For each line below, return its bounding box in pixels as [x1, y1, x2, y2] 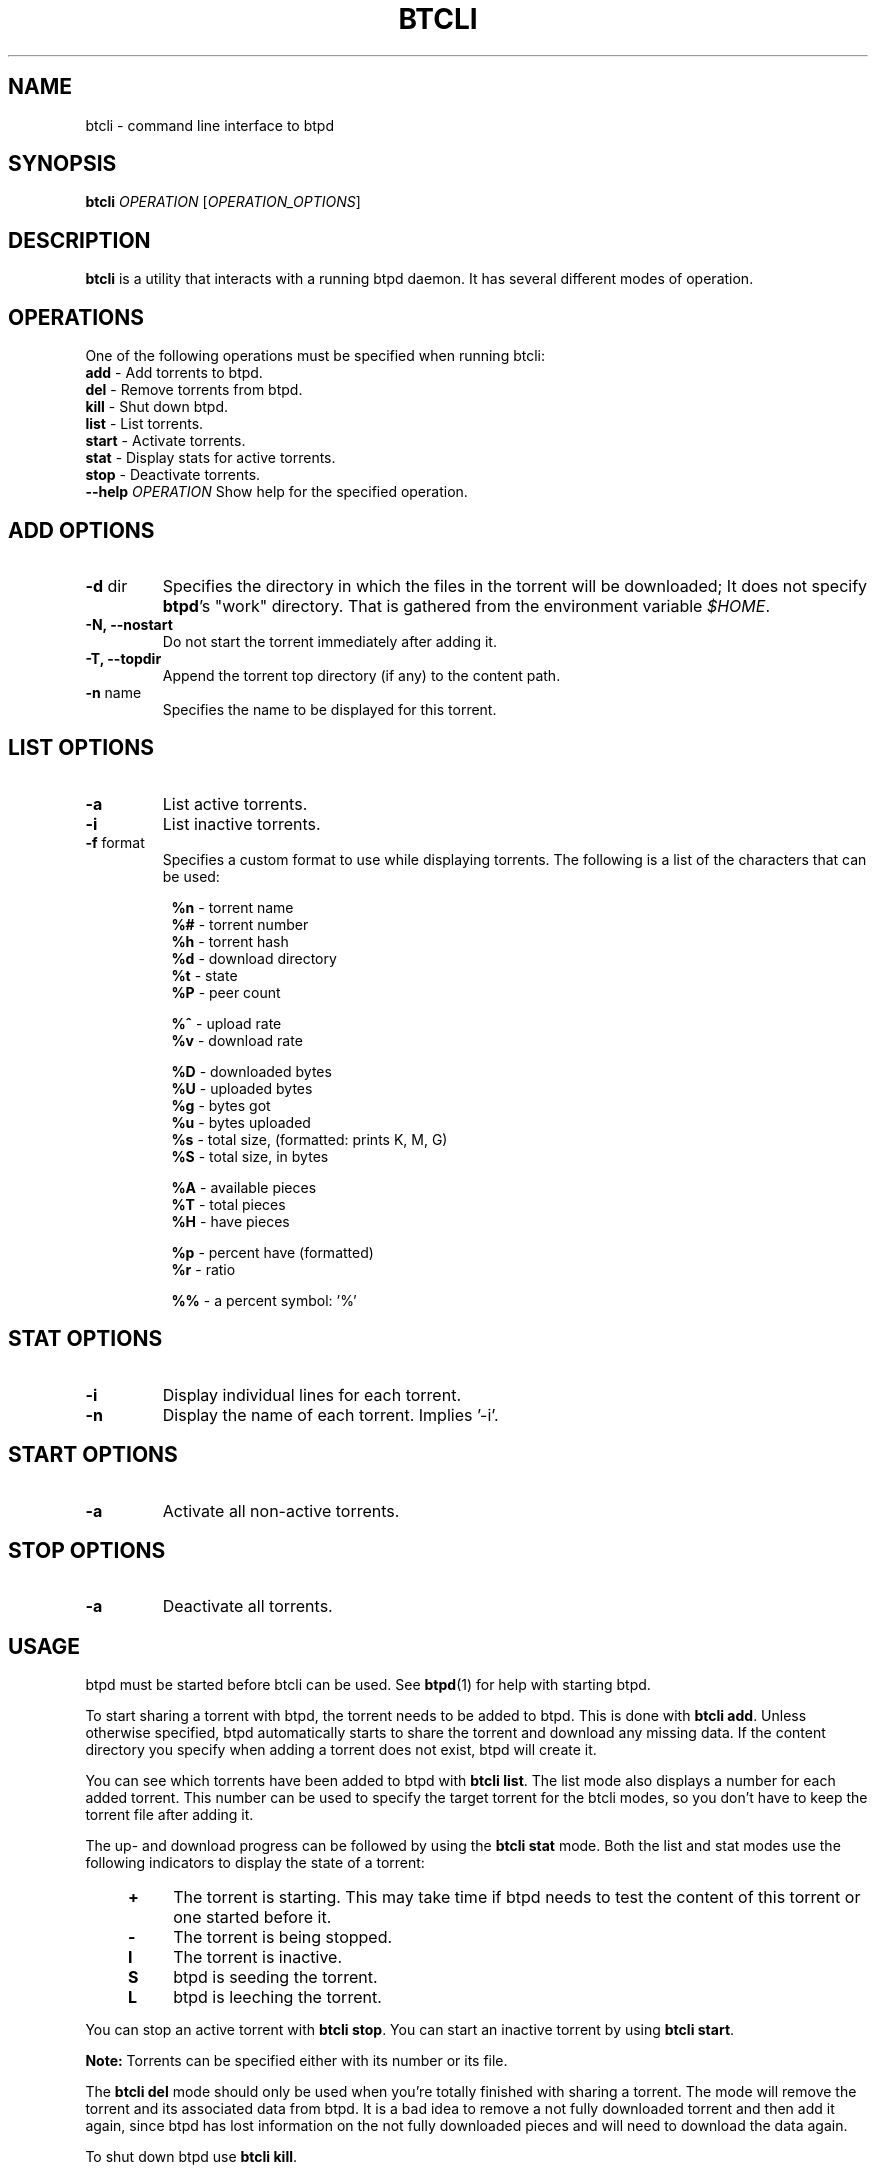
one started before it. [173, 1907, 332, 1928]
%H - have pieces [171, 1212, 290, 1230]
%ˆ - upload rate [171, 1014, 282, 1032]
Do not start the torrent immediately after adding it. [162, 632, 497, 650]
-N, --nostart [85, 615, 173, 633]
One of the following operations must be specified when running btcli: [85, 347, 545, 365]
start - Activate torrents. [85, 432, 246, 450]
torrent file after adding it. [85, 1806, 254, 1824]
